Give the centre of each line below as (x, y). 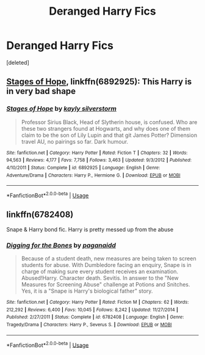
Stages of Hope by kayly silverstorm (62, 109)
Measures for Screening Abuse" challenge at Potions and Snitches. (106, 285)
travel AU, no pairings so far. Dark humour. (75, 141)
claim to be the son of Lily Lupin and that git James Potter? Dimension (109, 135)
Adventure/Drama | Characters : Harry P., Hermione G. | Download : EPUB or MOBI (94, 175)
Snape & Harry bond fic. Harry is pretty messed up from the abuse (90, 229)
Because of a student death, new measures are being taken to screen (109, 258)
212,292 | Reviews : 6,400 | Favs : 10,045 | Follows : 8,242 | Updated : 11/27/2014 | (92, 310)
